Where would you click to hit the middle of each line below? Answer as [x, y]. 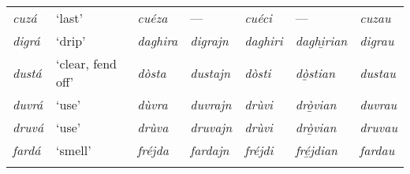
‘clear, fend [87, 63]
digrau [377, 41]
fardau [377, 150]
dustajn [210, 72]
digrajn [209, 41]
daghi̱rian [321, 41]
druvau [378, 127]
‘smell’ [74, 150]
